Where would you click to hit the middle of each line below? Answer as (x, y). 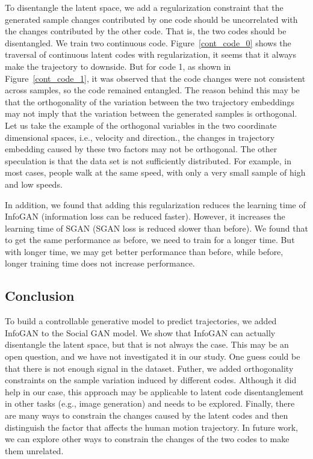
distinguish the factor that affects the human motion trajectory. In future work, (151, 427)
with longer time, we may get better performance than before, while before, (144, 251)
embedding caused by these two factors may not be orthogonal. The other (141, 149)
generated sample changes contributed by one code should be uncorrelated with (151, 19)
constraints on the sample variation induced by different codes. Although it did (151, 380)
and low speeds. (34, 184)
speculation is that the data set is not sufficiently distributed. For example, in (148, 160)
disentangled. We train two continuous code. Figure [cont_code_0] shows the (148, 42)
